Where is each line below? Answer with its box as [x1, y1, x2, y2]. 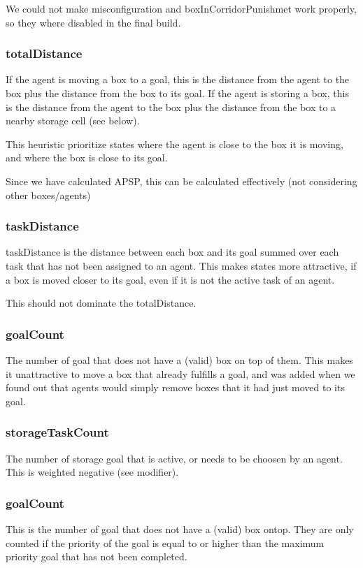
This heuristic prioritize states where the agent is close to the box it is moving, [6, 136, 343, 151]
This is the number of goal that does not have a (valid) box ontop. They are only [6, 521, 354, 536]
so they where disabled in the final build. [6, 15, 181, 29]
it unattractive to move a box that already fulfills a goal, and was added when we [6, 366, 355, 381]
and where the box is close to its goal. [6, 150, 168, 165]
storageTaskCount [6, 423, 109, 441]
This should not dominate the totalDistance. [6, 296, 197, 310]
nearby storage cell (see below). [6, 113, 140, 128]
